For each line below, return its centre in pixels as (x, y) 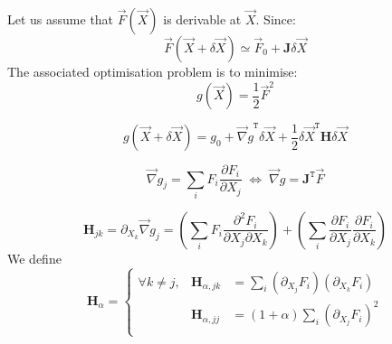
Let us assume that (61, 19)
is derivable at (202, 19)
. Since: (276, 19)
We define (34, 258)
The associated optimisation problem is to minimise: (153, 71)
